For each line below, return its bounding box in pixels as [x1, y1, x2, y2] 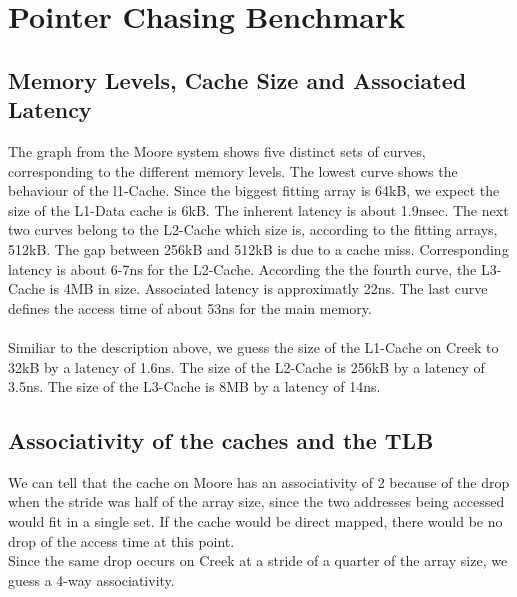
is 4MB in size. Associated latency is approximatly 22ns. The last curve [49, 278, 488, 299]
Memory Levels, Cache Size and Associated [8, 64, 467, 95]
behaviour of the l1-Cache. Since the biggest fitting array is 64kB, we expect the [8, 180, 500, 201]
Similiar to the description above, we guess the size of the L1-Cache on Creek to [8, 336, 499, 357]
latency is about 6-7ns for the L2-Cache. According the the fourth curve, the [8, 258, 477, 279]
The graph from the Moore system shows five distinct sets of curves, [8, 140, 426, 161]
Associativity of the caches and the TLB [8, 425, 434, 456]
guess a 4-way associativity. [8, 569, 175, 590]
